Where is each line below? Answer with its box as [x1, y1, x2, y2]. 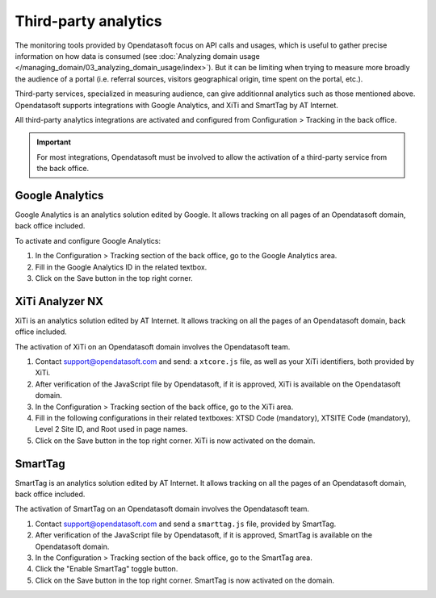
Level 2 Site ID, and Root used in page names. [35, 424, 188, 434]
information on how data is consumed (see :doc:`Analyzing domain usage [15, 51, 260, 61]
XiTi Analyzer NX [15, 295, 104, 308]
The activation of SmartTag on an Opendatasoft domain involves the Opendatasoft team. [15, 504, 310, 514]
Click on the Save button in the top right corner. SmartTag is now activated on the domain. [35, 575, 335, 585]
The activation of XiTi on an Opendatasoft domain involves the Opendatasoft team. [15, 341, 291, 351]
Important [36, 137, 72, 147]
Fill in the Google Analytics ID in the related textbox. [35, 262, 208, 272]
